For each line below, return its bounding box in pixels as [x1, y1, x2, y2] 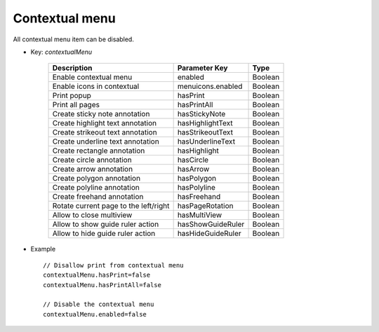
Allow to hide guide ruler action [52, 228, 156, 238]
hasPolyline [177, 183, 215, 193]
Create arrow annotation [52, 165, 133, 174]
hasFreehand [177, 192, 221, 202]
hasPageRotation [177, 201, 234, 211]
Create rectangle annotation [52, 146, 145, 155]
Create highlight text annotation [52, 118, 157, 128]
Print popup [52, 91, 91, 101]
